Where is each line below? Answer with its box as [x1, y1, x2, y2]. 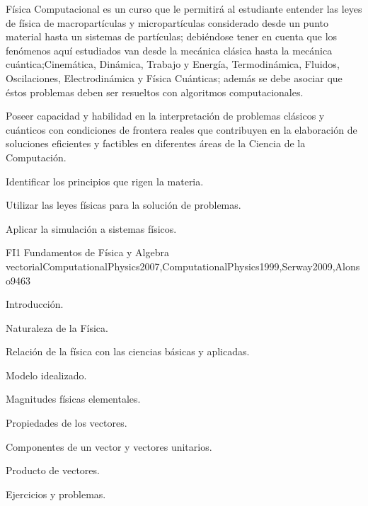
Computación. [6, 149, 67, 164]
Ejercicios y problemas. [6, 486, 106, 501]
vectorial [6, 258, 43, 273]
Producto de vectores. [6, 463, 100, 478]
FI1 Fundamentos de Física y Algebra [6, 245, 169, 260]
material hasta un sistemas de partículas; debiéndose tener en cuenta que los [6, 29, 338, 44]
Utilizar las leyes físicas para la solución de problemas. [6, 197, 241, 212]
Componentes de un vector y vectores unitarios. [6, 439, 212, 454]
